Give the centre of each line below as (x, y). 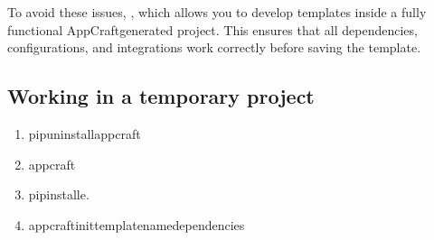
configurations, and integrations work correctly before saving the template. (214, 47)
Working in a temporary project (161, 96)
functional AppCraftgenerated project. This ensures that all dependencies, (212, 29)
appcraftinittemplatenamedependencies (137, 224)
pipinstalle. (59, 194)
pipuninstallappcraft (85, 133)
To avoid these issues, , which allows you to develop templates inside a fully (217, 12)
